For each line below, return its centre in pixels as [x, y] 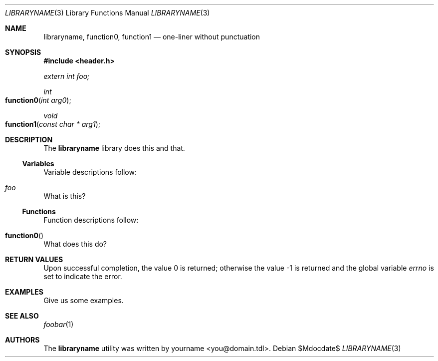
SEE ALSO [22, 316]
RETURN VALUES [34, 259]
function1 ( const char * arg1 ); [53, 124]
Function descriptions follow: [91, 220]
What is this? [65, 196]
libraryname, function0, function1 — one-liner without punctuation [152, 37]
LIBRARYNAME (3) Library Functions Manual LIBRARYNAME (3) [108, 13]
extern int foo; [67, 76]
